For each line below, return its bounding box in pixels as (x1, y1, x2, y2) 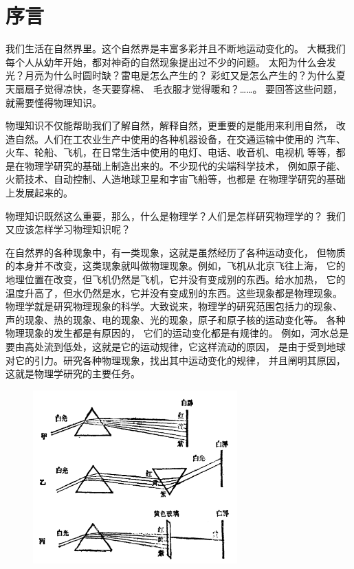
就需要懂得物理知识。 (5, 95, 102, 109)
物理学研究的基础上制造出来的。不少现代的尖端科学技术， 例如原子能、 (24, 158, 346, 172)
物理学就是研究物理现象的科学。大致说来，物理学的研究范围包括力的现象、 (5, 299, 342, 313)
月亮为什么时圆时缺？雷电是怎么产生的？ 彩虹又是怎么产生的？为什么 (24, 68, 336, 82)
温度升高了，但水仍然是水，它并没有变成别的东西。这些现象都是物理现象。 (5, 285, 342, 300)
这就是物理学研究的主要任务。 (5, 366, 140, 381)
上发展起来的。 (5, 186, 73, 200)
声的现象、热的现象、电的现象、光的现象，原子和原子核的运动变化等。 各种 (5, 312, 346, 326)
